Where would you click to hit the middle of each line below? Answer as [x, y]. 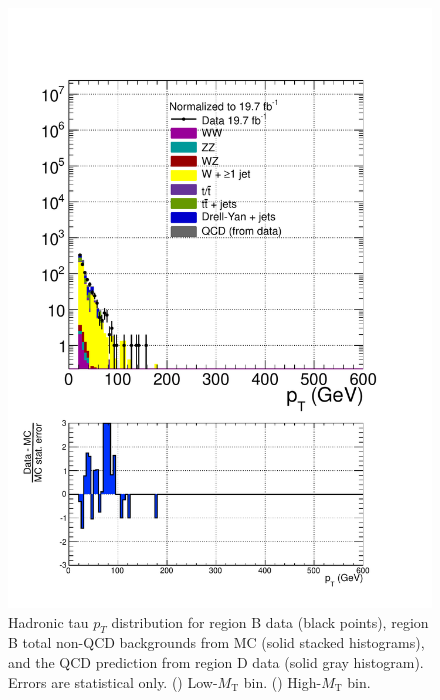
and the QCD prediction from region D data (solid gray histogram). [216, 661]
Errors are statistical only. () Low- [113, 681]
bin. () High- [282, 681]
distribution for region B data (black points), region [270, 621]
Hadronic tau [48, 621]
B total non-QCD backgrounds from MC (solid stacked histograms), [216, 642]
